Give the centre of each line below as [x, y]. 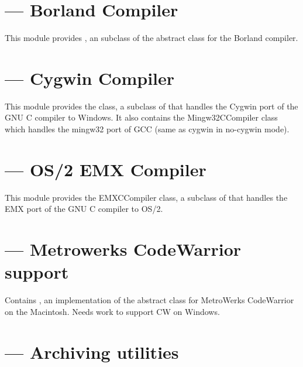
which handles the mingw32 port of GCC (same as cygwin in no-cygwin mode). [147, 129]
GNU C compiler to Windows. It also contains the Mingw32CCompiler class [141, 117]
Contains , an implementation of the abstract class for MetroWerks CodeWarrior [149, 300]
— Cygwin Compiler [90, 78]
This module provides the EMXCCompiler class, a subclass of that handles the [146, 197]
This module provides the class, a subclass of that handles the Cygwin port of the [151, 106]
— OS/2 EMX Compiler [106, 169]
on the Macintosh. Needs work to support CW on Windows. [112, 311]
